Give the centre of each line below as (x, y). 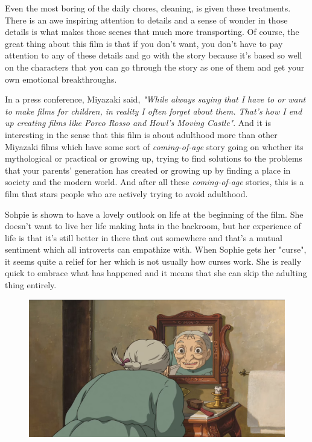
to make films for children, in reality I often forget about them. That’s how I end (154, 111)
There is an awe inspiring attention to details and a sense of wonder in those (146, 20)
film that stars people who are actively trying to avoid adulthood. (126, 193)
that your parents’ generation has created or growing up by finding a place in (148, 170)
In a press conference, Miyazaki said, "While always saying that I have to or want (155, 99)
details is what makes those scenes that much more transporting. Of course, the (152, 32)
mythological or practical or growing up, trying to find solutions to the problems (154, 158)
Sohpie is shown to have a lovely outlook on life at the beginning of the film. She (154, 214)
